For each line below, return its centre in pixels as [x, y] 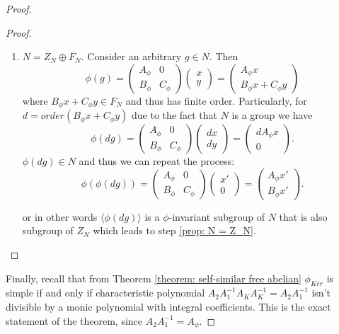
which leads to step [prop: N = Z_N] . [174, 230]
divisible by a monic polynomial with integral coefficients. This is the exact [168, 307]
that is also [303, 216]
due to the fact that [174, 115]
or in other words [60, 216]
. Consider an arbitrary [131, 56]
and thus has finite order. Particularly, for [216, 100]
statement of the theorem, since [74, 320]
